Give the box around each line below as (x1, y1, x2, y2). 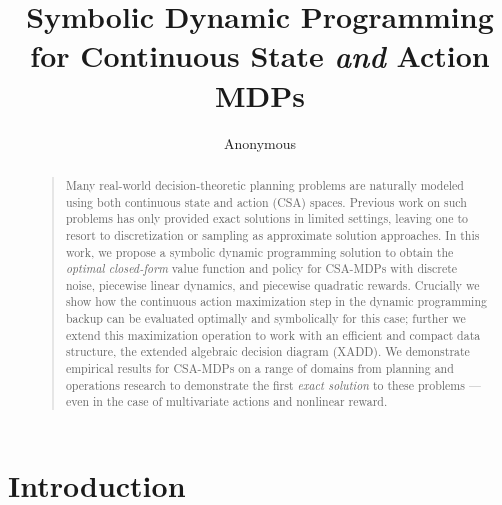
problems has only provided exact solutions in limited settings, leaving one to (65, 210, 469, 227)
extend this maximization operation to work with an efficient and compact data (65, 326, 481, 343)
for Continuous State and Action (30, 35, 490, 77)
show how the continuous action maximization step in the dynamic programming (65, 293, 487, 310)
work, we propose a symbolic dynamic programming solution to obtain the (65, 243, 454, 260)
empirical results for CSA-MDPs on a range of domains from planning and (65, 360, 454, 377)
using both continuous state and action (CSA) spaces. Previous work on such (65, 193, 467, 210)
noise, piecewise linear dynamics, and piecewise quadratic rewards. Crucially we (65, 276, 480, 293)
